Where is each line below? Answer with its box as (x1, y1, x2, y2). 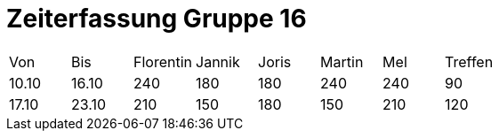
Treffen (445, 52, 494, 71)
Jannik (196, 52, 240, 71)
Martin (320, 52, 364, 71)
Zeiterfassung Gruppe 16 (6, 4, 307, 34)
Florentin (133, 52, 193, 71)
